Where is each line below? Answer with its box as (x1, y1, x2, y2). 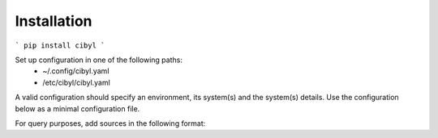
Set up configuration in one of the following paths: (15, 55, 182, 65)
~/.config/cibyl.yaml (42, 66, 109, 76)
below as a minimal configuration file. (15, 103, 140, 113)
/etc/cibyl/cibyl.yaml (42, 77, 111, 87)
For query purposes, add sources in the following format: (15, 118, 206, 128)
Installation (15, 12, 92, 30)
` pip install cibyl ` (15, 40, 105, 50)
